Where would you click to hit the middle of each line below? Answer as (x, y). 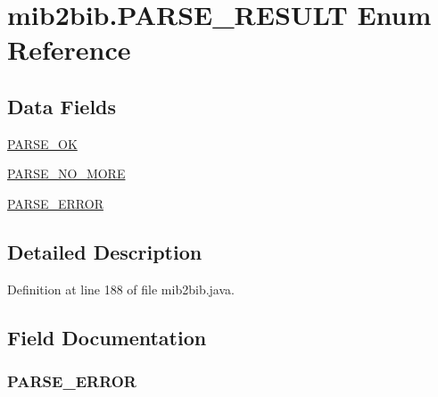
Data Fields (62, 106)
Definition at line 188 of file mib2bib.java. (121, 289)
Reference (69, 50)
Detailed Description (105, 251)
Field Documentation (107, 337)
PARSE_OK (42, 143)
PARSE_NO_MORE (66, 174)
